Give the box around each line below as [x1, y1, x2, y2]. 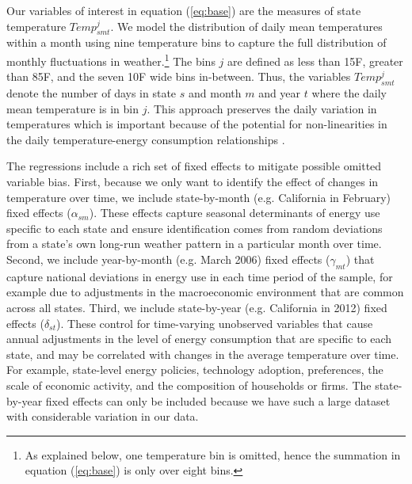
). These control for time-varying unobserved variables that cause [56, 314, 373, 331]
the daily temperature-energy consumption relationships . [6, 131, 285, 147]
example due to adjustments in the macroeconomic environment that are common [6, 284, 404, 300]
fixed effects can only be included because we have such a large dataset [45, 392, 391, 409]
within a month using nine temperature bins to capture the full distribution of [6, 34, 387, 51]
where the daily [311, 85, 387, 101]
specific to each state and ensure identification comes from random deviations [6, 219, 383, 236]
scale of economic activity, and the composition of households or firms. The [6, 376, 372, 393]
